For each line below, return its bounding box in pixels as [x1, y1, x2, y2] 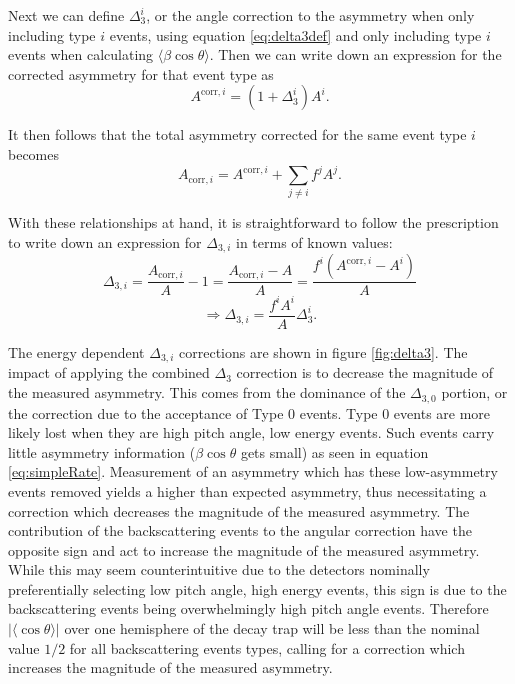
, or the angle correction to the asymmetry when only [146, 5, 475, 25]
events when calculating [8, 44, 154, 65]
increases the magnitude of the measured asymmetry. [8, 657, 333, 678]
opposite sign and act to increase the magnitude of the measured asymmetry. [8, 539, 480, 560]
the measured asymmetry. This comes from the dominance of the [8, 382, 406, 403]
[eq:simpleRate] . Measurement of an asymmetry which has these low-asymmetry [8, 461, 498, 482]
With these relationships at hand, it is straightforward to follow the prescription [8, 212, 499, 233]
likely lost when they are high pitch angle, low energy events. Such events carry [8, 422, 495, 443]
